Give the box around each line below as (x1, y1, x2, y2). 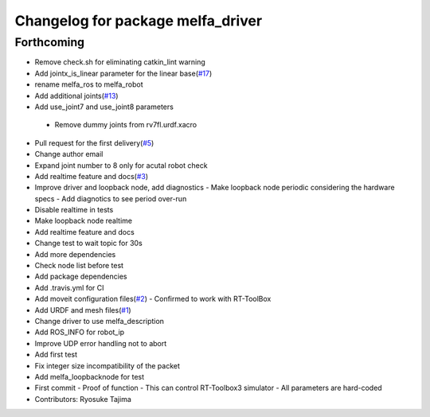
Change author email (34, 150, 104, 159)
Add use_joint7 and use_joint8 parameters (34, 102, 174, 111)
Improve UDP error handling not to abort (34, 338, 167, 348)
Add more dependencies (34, 249, 116, 259)
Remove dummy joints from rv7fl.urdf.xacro (54, 120, 197, 130)
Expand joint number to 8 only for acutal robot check (34, 160, 208, 170)
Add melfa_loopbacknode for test (34, 372, 145, 381)
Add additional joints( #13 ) (34, 91, 119, 100)
